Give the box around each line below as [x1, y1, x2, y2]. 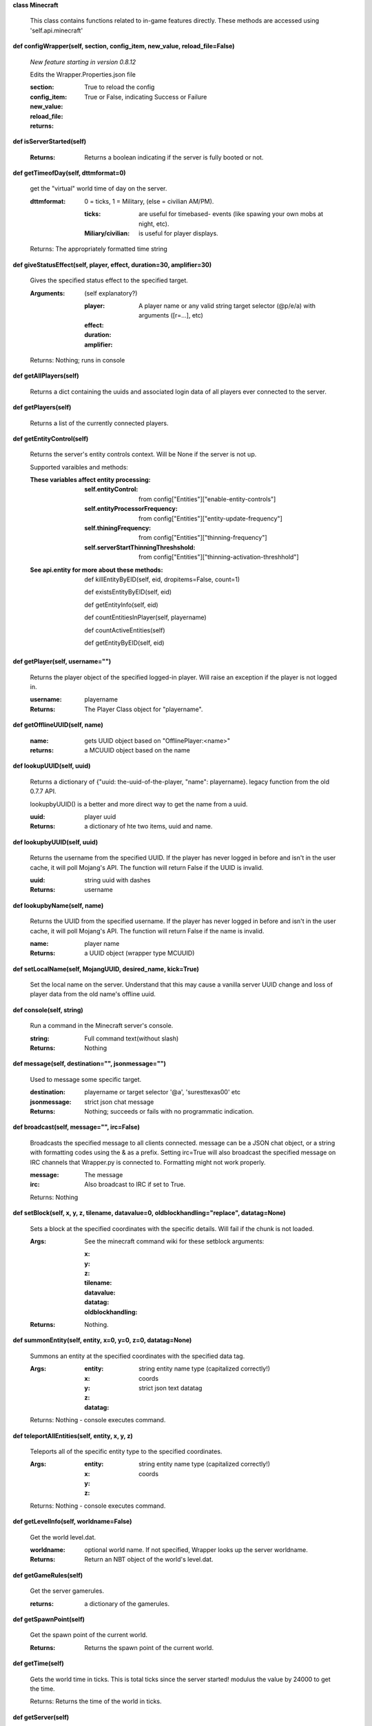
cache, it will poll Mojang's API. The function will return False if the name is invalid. [30, 927, 265, 935]
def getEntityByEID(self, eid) [84, 639, 165, 647]
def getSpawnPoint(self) [12, 1616, 85, 1623]
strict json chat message [84, 1098, 154, 1106]
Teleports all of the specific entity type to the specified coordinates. [30, 1447, 223, 1455]
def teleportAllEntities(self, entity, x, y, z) [12, 1431, 134, 1439]
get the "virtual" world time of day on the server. [30, 184, 167, 193]
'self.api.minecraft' [30, 26, 83, 35]
